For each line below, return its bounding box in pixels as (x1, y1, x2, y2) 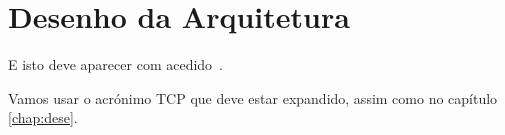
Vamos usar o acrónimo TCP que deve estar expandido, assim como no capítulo (8, 87, 498, 108)
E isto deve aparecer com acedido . (8, 54, 223, 75)
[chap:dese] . (8, 107, 78, 128)
